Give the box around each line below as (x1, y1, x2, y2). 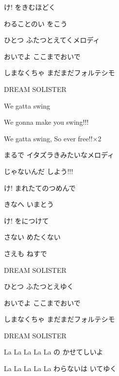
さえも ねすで (4, 248, 47, 258)
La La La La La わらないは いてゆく (4, 363, 117, 374)
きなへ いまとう (4, 199, 54, 209)
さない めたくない (4, 232, 61, 242)
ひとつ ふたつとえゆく (4, 281, 74, 291)
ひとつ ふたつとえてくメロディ (4, 35, 100, 45)
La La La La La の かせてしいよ (4, 347, 103, 357)
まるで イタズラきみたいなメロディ (4, 150, 115, 160)
